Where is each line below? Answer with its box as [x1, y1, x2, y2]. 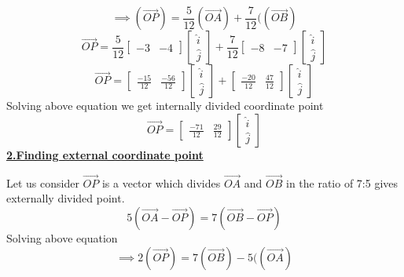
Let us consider [6, 174, 79, 191]
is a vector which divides [101, 174, 221, 191]
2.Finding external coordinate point [6, 147, 204, 163]
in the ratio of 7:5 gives [285, 174, 398, 191]
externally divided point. [6, 190, 125, 206]
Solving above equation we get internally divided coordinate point [6, 97, 324, 114]
